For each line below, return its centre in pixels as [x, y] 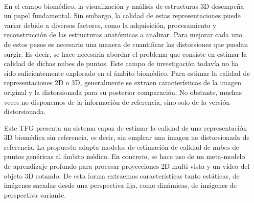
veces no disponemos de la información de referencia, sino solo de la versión [117, 101]
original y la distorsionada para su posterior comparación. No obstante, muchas [123, 92]
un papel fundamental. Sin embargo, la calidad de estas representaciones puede [122, 15]
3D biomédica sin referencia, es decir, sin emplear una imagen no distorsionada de [127, 137]
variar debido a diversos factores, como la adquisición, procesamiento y [110, 25]
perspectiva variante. [35, 194]
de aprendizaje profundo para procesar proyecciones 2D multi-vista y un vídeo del [127, 166]
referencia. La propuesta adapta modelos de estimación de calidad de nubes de [122, 147]
